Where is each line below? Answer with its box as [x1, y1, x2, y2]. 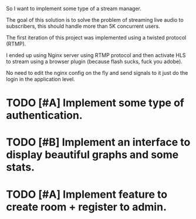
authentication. [6, 109, 83, 122]
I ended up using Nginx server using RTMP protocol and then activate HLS [6, 52, 186, 58]
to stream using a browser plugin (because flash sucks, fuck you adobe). [6, 58, 183, 65]
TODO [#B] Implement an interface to [6, 135, 191, 149]
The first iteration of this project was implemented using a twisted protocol [6, 34, 187, 41]
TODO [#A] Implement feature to [6, 188, 168, 201]
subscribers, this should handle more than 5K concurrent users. [6, 23, 160, 29]
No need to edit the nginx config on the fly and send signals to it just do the [6, 69, 188, 76]
